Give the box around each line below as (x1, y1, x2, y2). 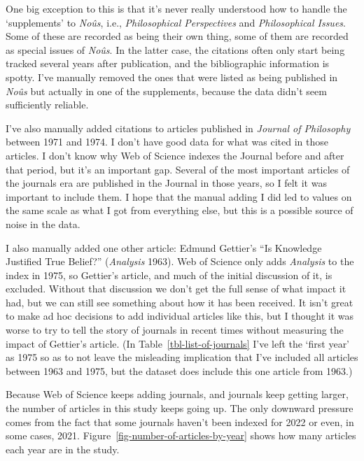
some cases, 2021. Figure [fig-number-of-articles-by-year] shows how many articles (6, 428, 356, 443)
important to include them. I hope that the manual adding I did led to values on (6, 189, 352, 204)
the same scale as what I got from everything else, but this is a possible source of (6, 203, 353, 218)
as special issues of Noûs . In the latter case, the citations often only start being (6, 42, 345, 57)
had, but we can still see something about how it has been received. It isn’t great (6, 295, 353, 309)
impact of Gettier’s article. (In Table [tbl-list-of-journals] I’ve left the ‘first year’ (6, 336, 350, 350)
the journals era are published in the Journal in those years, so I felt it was (6, 176, 327, 190)
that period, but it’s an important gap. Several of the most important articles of (6, 162, 350, 176)
